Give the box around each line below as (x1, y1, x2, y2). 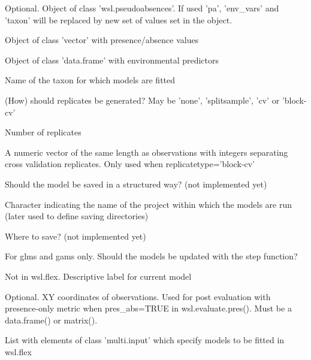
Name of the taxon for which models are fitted (5, 74, 176, 86)
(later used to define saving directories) (5, 210, 149, 222)
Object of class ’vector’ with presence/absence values (5, 34, 199, 46)
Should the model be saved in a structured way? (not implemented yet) (5, 177, 267, 190)
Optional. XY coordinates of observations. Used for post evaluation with (5, 290, 271, 302)
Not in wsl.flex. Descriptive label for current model (5, 270, 192, 282)
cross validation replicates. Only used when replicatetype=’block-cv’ (5, 158, 255, 170)
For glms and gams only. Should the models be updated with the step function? (5, 250, 298, 262)
